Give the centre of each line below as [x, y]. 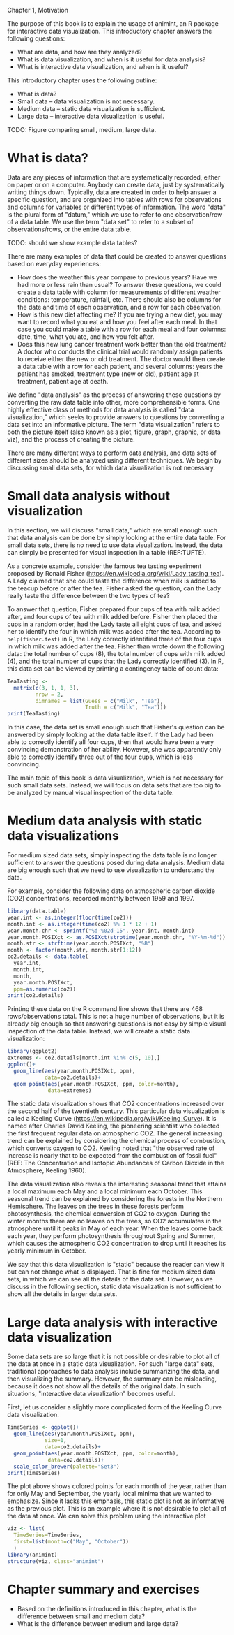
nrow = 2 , [49, 695]
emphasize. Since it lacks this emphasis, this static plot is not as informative [116, 1501]
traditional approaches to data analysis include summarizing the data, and [113, 1372]
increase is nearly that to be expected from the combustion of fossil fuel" [112, 1156]
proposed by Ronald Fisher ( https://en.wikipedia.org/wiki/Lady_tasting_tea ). [116, 573]
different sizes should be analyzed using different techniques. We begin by [115, 460]
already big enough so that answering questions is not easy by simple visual [117, 1024]
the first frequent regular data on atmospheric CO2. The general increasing [115, 1133]
